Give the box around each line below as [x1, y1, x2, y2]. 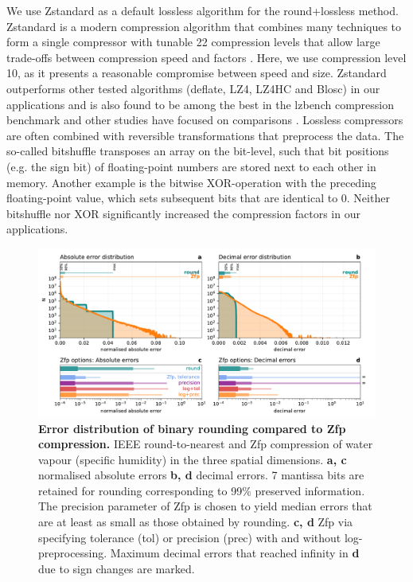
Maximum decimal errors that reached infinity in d [110, 545, 360, 561]
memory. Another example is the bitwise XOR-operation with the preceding [6, 174, 376, 190]
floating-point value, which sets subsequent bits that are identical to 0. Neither [6, 189, 390, 206]
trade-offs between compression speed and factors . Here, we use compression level [6, 49, 407, 65]
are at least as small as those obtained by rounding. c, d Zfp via [38, 514, 353, 530]
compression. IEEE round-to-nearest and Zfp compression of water [38, 436, 373, 452]
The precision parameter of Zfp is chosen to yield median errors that [38, 498, 372, 514]
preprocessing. [38, 545, 107, 561]
